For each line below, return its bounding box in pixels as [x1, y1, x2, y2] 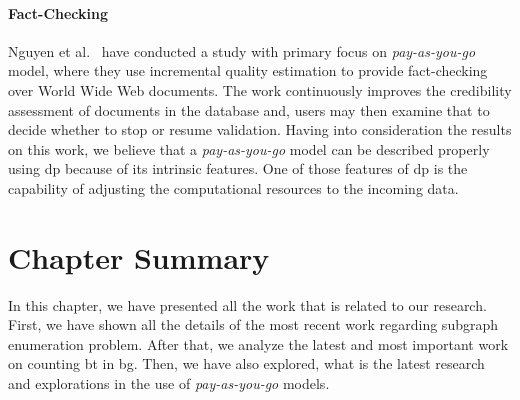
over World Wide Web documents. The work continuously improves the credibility [8, 79, 512, 100]
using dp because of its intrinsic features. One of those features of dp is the [8, 158, 468, 179]
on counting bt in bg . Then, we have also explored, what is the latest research [8, 353, 485, 374]
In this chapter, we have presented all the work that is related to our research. [8, 294, 487, 315]
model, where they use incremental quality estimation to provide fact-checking [8, 60, 488, 81]
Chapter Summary [8, 236, 270, 277]
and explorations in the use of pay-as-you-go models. [8, 373, 330, 394]
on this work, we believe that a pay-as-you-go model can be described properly [8, 138, 490, 159]
